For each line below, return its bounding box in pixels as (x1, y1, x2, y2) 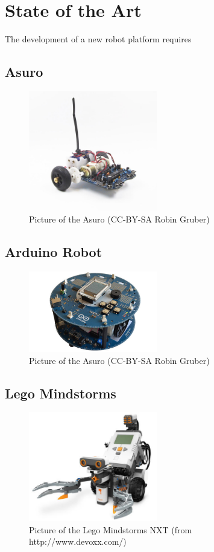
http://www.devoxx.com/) (29, 535, 127, 548)
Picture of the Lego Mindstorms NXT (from (29, 523, 192, 536)
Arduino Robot (5, 242, 102, 261)
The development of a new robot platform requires (5, 33, 192, 45)
